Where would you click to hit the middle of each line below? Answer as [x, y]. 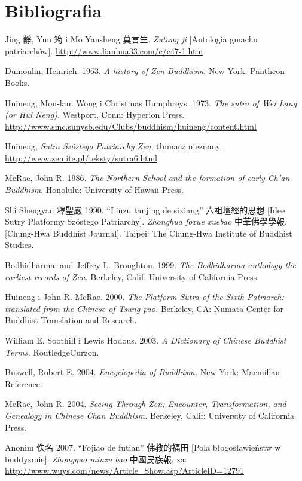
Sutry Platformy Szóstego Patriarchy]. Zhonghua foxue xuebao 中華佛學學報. [146, 221]
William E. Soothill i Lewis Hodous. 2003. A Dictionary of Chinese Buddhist [146, 340]
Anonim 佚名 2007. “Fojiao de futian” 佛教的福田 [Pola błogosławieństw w [143, 447]
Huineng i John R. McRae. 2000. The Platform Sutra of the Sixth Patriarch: [144, 297]
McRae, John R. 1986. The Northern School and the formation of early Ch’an [147, 178]
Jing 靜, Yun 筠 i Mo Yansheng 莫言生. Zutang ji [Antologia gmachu [131, 39]
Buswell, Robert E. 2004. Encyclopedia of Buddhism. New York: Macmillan [143, 372]
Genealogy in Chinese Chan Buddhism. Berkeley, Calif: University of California [150, 415]
